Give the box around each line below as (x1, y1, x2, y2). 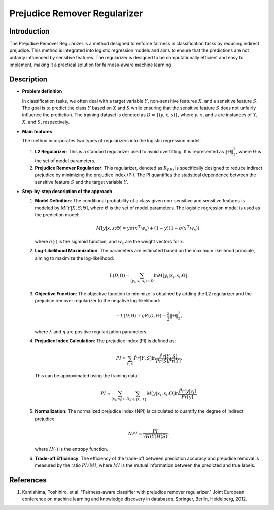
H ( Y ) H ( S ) (145, 433, 167, 439)
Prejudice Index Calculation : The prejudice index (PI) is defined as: (35, 338, 176, 344)
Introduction (9, 27, 50, 36)
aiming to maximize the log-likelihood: (35, 254, 114, 261)
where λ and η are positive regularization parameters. (35, 328, 148, 335)
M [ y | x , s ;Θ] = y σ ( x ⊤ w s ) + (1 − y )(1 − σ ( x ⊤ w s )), (96, 224, 201, 232)
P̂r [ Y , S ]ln (133, 356, 156, 361)
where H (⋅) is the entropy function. (35, 446, 109, 452)
